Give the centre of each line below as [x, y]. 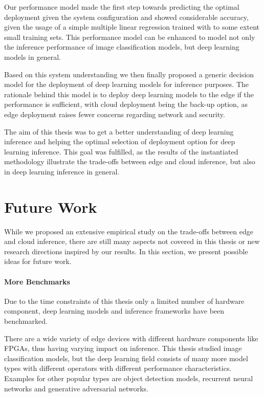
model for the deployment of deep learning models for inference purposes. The [126, 84]
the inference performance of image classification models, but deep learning [122, 47]
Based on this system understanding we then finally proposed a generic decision [129, 74]
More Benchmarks [37, 281]
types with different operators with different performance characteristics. [118, 368]
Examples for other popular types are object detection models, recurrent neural [129, 378]
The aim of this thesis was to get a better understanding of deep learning [119, 131]
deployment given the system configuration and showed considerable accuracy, [126, 17]
